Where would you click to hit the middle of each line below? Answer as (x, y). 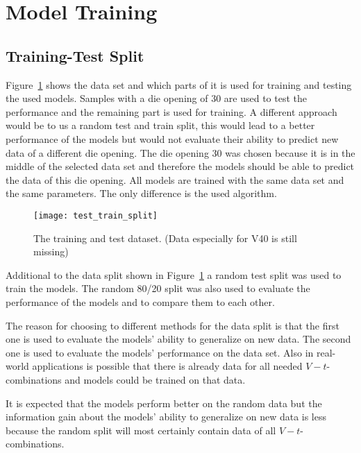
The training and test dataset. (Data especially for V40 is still (165, 238)
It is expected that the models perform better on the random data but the (164, 403)
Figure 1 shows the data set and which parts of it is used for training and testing (179, 84)
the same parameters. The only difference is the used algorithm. (141, 193)
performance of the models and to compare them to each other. (140, 301)
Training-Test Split (75, 55)
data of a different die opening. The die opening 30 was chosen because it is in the (180, 152)
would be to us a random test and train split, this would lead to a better (160, 125)
